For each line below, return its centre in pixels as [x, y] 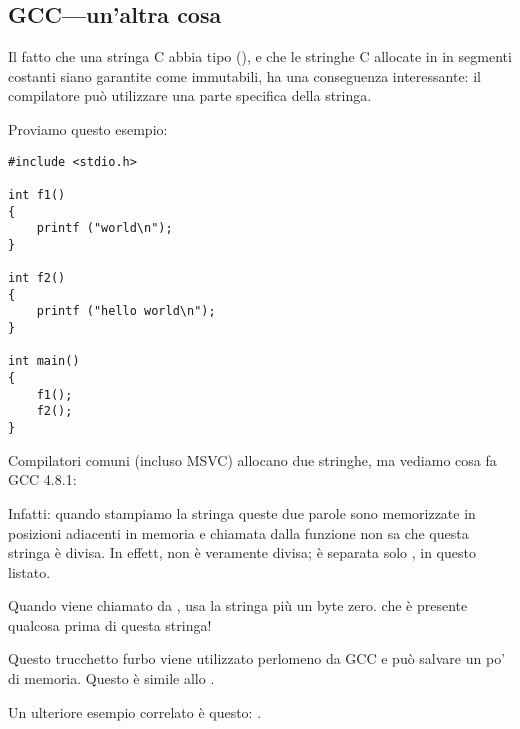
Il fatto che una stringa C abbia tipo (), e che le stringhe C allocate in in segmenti [260, 56]
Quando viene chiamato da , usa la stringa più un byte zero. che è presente [238, 605]
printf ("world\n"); [104, 228]
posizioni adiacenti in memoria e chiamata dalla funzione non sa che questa [238, 532]
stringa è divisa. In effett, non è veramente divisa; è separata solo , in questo [242, 552]
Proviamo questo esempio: [88, 128]
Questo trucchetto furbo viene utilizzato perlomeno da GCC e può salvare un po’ [257, 658]
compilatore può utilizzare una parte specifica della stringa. [190, 95]
